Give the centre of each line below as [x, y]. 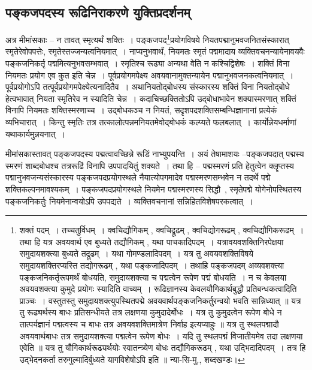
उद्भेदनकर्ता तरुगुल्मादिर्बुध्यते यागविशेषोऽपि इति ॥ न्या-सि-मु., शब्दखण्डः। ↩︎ [132, 359]
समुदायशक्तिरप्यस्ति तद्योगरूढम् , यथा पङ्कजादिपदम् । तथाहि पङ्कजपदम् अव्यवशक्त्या [152, 265]
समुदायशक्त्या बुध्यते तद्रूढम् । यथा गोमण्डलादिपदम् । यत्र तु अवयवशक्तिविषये [137, 253]
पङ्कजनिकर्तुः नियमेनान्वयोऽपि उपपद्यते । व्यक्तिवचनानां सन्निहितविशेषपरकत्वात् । [129, 201]
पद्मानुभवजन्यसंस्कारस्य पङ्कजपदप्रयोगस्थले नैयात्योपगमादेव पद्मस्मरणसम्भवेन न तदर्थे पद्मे [138, 177]
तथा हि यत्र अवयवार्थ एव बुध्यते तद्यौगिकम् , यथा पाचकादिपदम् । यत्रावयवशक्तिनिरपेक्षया [152, 241]
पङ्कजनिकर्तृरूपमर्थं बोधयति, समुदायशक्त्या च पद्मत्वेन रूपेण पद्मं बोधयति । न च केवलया [153, 277]
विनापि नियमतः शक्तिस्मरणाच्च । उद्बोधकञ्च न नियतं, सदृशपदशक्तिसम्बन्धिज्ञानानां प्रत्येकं [141, 110]
